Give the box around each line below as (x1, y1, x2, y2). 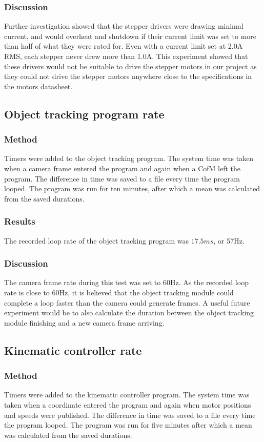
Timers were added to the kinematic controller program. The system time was (4, 389, 250, 400)
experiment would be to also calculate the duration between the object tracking (4, 307, 254, 318)
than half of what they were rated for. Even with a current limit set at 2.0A (4, 41, 243, 51)
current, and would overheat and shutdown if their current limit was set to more (4, 30, 257, 41)
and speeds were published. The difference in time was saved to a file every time (4, 409, 256, 420)
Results (4, 215, 35, 228)
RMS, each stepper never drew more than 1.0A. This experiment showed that (4, 51, 248, 61)
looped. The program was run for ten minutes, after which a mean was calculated (4, 183, 260, 194)
